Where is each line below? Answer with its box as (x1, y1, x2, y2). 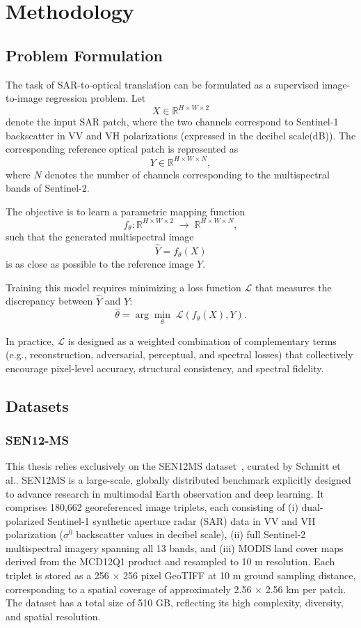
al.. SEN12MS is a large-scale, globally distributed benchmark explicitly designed (6, 472, 351, 487)
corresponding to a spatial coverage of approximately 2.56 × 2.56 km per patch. (6, 581, 346, 596)
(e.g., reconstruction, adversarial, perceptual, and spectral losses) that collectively (6, 347, 353, 362)
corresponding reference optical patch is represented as (6, 141, 239, 156)
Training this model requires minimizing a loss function (6, 279, 241, 294)
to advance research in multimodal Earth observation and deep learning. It (6, 486, 324, 500)
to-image (6, 91, 42, 105)
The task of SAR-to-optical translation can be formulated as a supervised (6, 77, 319, 91)
